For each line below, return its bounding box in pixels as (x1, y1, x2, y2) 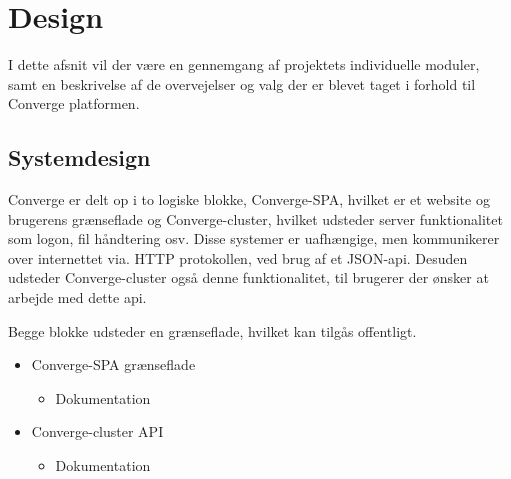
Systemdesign (8, 142, 151, 173)
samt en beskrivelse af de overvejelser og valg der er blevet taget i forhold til (8, 73, 476, 94)
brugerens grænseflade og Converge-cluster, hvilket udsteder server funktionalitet (8, 208, 503, 229)
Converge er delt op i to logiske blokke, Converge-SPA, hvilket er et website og (8, 189, 490, 210)
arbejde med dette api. (8, 287, 147, 308)
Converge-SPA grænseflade (31, 354, 196, 375)
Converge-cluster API (31, 421, 164, 442)
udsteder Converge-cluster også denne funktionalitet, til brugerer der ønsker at (8, 267, 489, 288)
